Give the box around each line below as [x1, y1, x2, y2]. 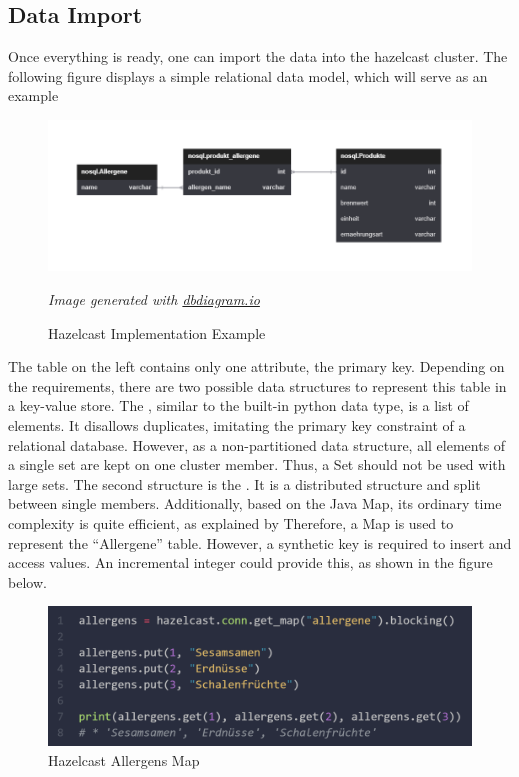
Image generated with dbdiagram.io [48, 289, 260, 310]
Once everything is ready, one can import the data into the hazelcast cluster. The [8, 46, 508, 67]
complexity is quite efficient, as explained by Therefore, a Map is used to [8, 513, 454, 533]
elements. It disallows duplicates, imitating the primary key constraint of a [8, 415, 466, 436]
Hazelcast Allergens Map [48, 749, 200, 770]
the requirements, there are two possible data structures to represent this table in [8, 375, 507, 396]
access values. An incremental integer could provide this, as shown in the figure [8, 552, 493, 573]
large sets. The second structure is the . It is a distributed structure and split [8, 473, 481, 494]
